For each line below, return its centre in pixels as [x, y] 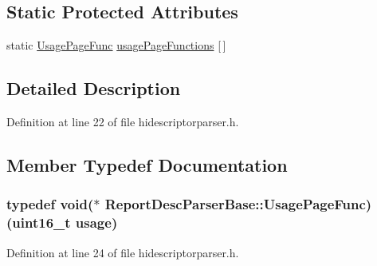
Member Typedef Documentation [147, 164]
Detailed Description [94, 88]
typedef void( [50, 204]
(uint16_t [39, 222]
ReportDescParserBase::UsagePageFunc [235, 204]
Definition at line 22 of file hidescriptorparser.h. [123, 121]
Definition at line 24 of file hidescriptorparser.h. [123, 252]
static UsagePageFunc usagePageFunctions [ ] [116, 45]
